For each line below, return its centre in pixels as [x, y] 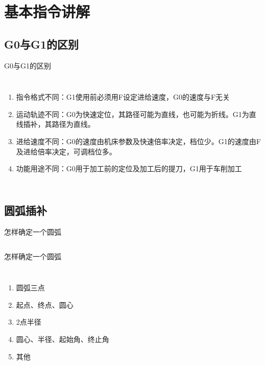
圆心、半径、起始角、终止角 [63, 339]
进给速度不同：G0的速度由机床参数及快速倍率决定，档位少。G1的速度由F [138, 141]
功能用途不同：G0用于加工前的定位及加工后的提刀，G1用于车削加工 [129, 168]
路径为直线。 [73, 124]
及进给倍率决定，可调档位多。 [66, 151]
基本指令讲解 [47, 12]
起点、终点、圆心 [45, 304]
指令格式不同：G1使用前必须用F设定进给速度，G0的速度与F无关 [123, 97]
